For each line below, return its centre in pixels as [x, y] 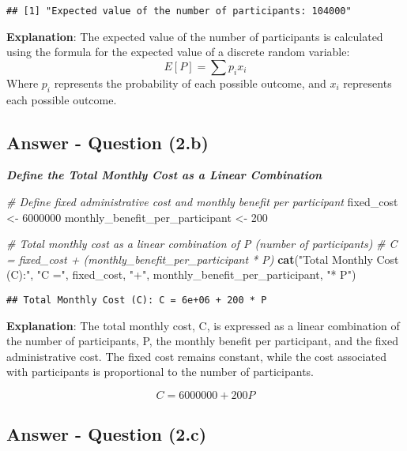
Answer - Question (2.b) [107, 142]
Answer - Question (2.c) [107, 434]
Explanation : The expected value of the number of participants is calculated [195, 36]
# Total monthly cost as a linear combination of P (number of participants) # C [202, 244]
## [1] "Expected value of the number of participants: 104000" [179, 11]
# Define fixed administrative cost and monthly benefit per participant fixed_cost [202, 202]
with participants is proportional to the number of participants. [160, 372]
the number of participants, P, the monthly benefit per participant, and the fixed [202, 341]
